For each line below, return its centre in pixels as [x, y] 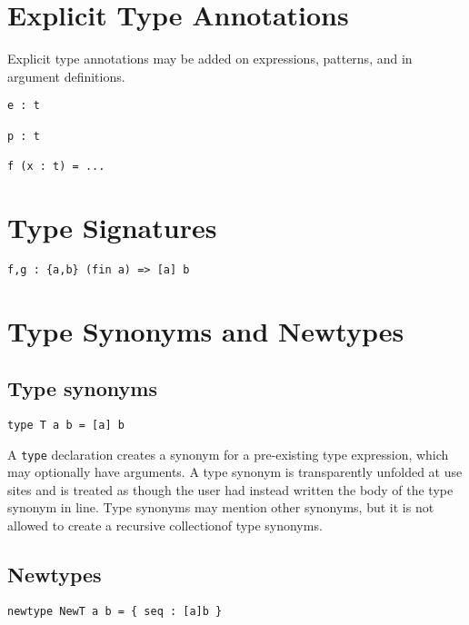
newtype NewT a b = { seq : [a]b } [115, 611]
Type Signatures [112, 227]
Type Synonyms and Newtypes [206, 330]
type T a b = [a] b [66, 425]
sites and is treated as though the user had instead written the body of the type [230, 489]
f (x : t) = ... [56, 166]
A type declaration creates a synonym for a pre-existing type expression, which [228, 454]
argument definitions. [66, 76]
